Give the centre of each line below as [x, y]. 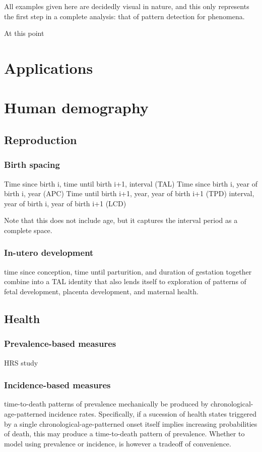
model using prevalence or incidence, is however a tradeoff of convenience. [118, 443]
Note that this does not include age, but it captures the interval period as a [121, 220]
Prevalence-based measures [60, 344]
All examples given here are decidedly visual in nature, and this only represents [127, 6]
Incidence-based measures [57, 385]
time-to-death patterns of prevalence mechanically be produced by [106, 404]
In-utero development [49, 253]
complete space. [28, 230]
